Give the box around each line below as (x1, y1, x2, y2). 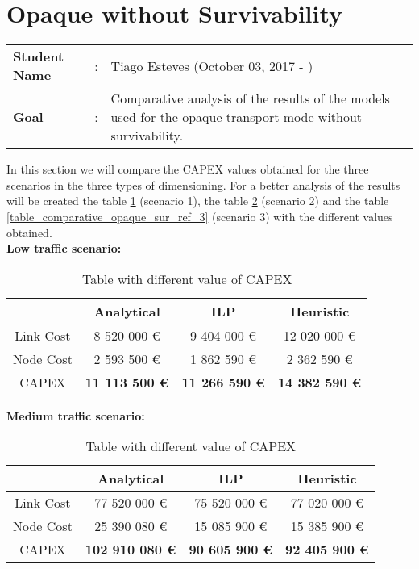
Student (13, 47, 64, 66)
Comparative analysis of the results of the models (110, 89, 390, 108)
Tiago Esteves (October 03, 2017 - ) (110, 56, 313, 75)
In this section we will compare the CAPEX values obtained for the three (6, 161, 369, 178)
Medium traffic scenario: (6, 407, 145, 424)
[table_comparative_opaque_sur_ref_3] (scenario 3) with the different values (6, 207, 393, 224)
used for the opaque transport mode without (110, 107, 363, 127)
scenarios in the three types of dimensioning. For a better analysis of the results (6, 176, 400, 193)
